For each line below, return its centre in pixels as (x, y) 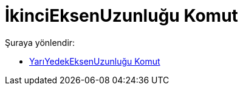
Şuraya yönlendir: (40, 42)
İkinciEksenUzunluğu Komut (122, 16)
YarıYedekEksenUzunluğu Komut (95, 61)
